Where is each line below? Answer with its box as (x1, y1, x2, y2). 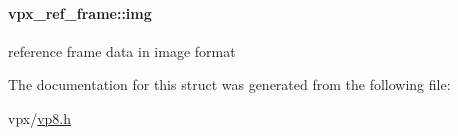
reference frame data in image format (8, 40, 236, 61)
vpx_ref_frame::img (8, 2, 152, 23)
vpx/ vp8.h (8, 107, 72, 128)
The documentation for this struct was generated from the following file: (8, 74, 451, 95)
